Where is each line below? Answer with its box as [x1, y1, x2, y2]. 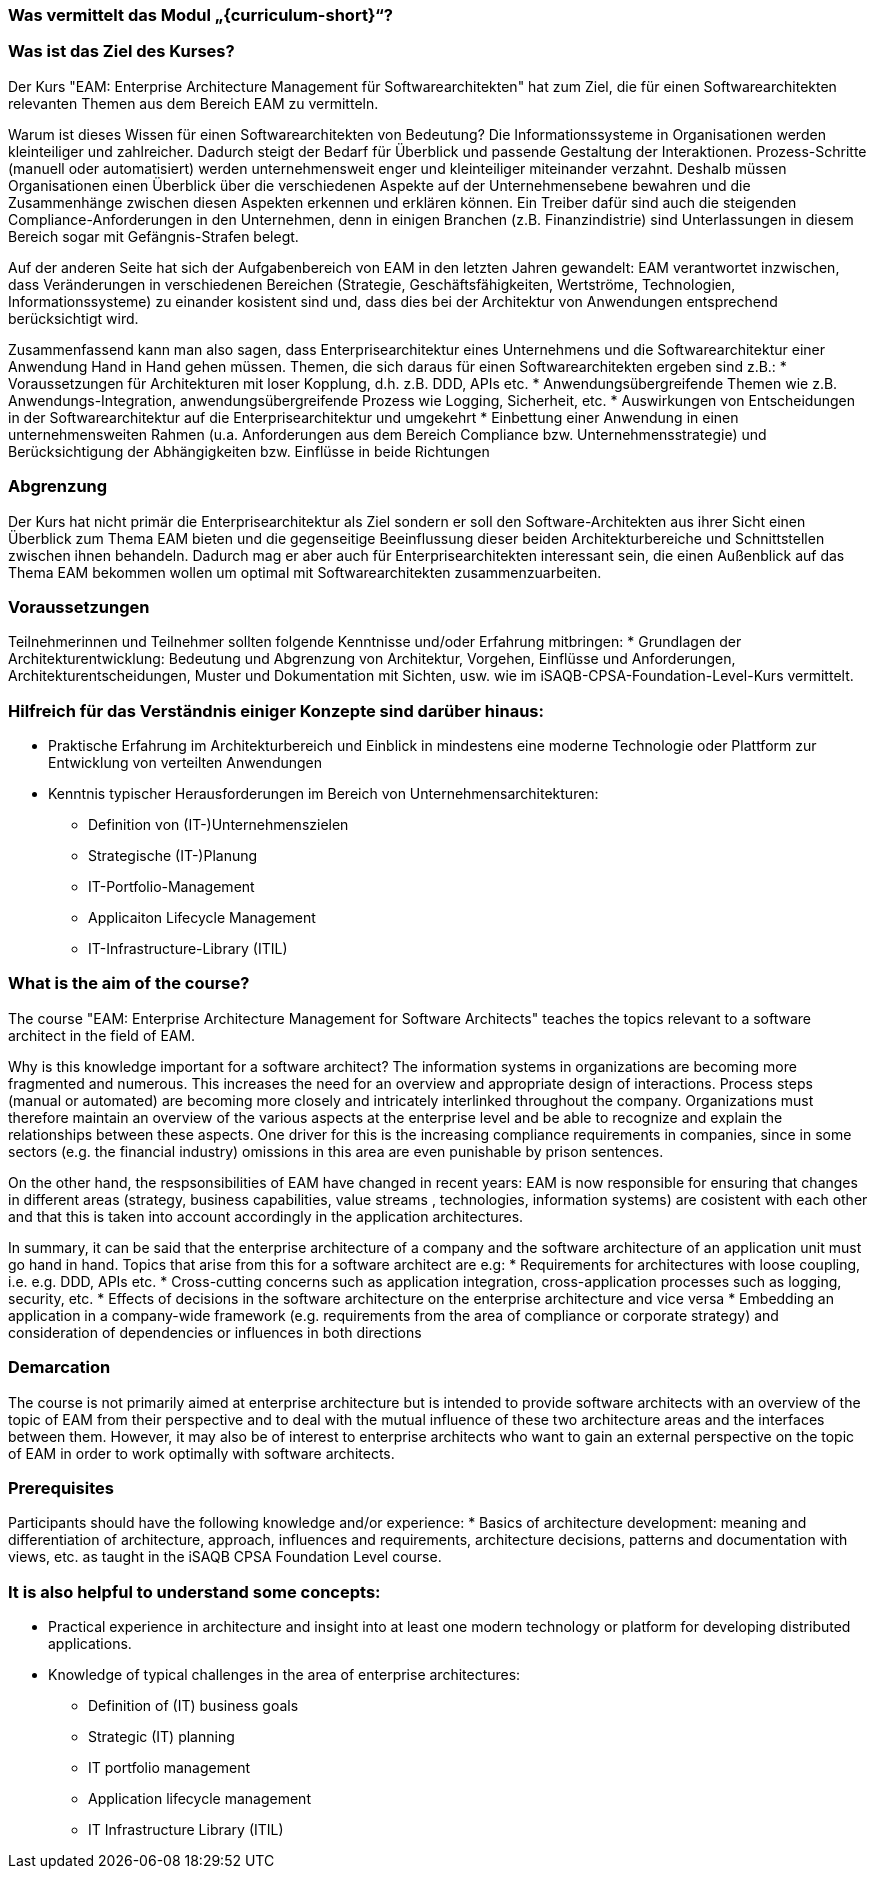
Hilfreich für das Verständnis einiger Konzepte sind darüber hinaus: [8, 700, 544, 721]
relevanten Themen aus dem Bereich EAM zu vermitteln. [8, 94, 379, 112]
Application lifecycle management [88, 1790, 311, 1807]
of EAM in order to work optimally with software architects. [8, 1444, 395, 1462]
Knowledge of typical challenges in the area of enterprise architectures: [48, 1666, 521, 1683]
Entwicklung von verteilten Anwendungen [48, 754, 323, 771]
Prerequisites [8, 1477, 114, 1498]
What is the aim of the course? [8, 973, 250, 994]
